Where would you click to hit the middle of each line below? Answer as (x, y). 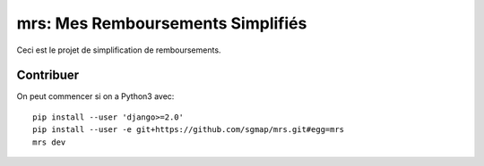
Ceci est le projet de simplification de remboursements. (119, 50)
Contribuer (48, 75)
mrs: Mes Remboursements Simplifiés (162, 23)
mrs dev (49, 142)
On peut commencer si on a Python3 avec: (95, 96)
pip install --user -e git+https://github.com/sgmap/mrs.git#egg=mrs (189, 130)
